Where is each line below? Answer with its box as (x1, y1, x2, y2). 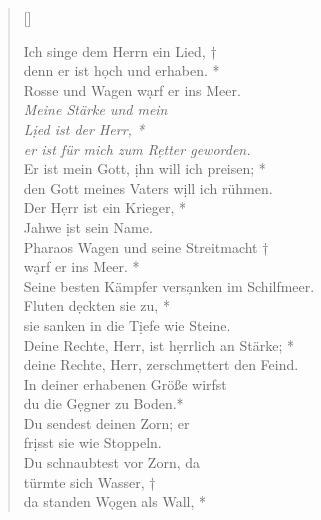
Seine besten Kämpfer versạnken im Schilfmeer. (23, 275, 315, 296)
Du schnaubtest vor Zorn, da (23, 452, 201, 473)
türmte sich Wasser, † (23, 471, 156, 492)
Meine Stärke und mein (23, 99, 168, 120)
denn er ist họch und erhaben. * (23, 60, 220, 81)
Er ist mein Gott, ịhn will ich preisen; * (23, 158, 266, 179)
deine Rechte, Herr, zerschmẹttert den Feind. (23, 354, 299, 375)
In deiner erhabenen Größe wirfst (23, 373, 227, 394)
